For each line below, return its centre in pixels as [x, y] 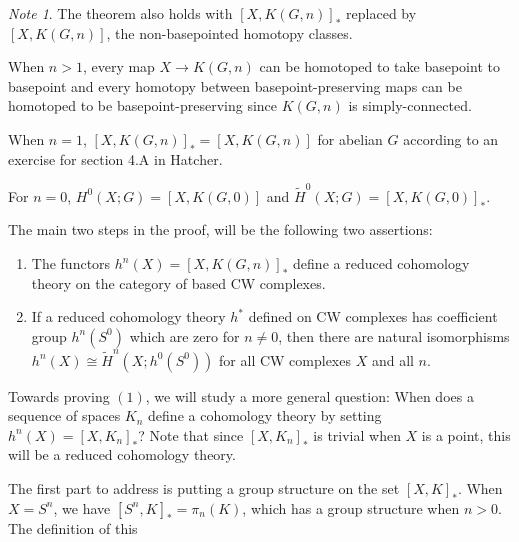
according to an [451, 138]
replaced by [381, 13]
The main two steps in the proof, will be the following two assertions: [220, 229]
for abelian [350, 138]
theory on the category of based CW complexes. [178, 282]
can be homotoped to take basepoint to [379, 66]
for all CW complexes [285, 359]
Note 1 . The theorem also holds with [120, 13]
